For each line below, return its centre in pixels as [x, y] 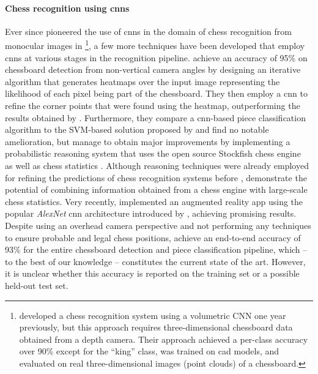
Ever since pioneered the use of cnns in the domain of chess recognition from [148, 31]
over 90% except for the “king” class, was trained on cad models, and [149, 351]
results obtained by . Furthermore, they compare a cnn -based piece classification [155, 117]
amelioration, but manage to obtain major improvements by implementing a [148, 141]
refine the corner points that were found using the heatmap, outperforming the [153, 106]
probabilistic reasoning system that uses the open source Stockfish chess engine [153, 153]
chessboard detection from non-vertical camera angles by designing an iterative [153, 69]
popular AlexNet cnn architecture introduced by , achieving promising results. [151, 213]
